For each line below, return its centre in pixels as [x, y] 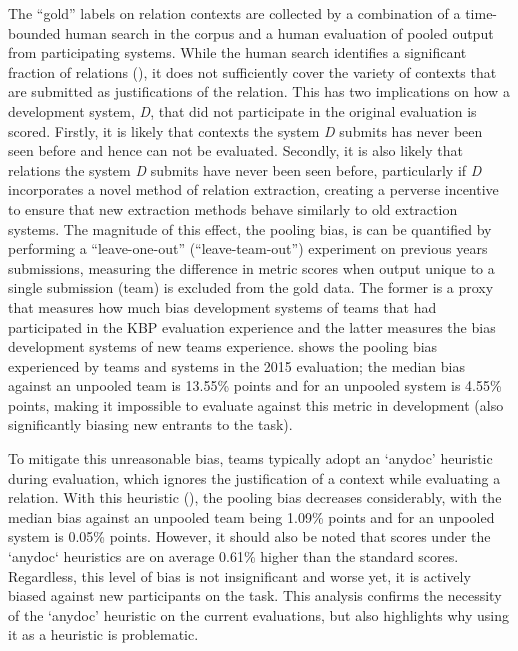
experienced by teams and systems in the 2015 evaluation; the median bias [236, 365]
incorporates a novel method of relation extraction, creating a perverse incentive [253, 189]
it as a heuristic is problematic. [103, 634]
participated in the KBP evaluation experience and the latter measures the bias [252, 326]
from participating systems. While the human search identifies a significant [237, 52]
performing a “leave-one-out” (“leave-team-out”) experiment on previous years [248, 248]
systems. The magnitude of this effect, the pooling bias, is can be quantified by [250, 228]
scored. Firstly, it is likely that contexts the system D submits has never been [245, 130]
